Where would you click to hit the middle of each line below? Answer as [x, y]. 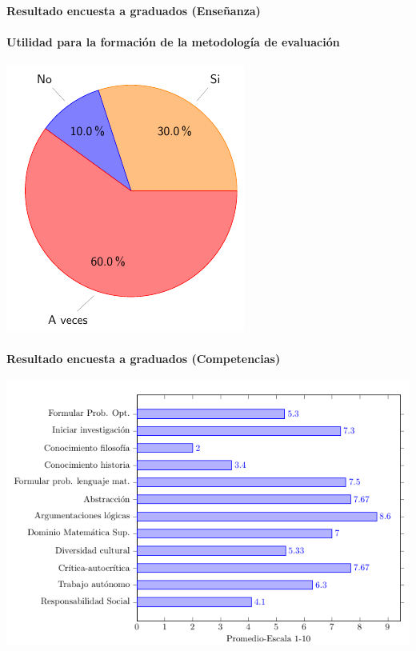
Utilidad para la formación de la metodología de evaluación [173, 41]
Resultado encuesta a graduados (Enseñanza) [134, 10]
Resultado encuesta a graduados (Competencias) [144, 359]
